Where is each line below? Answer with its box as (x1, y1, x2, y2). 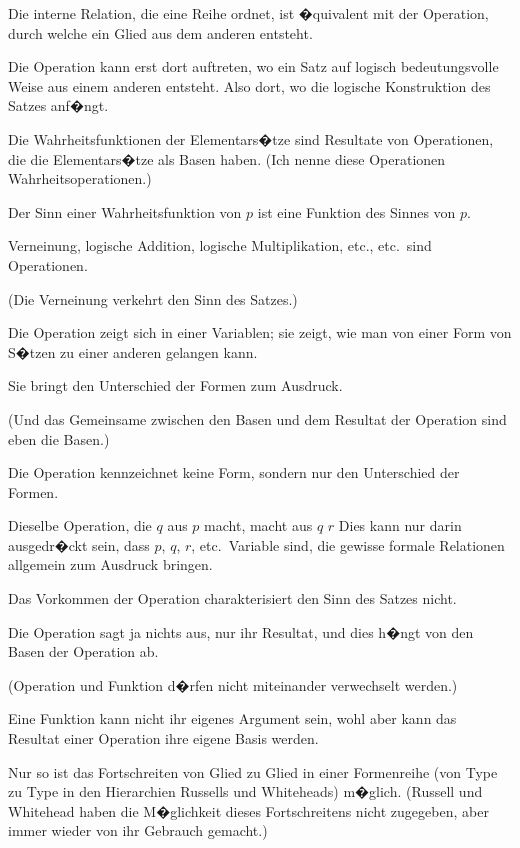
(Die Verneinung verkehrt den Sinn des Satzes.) (8, 288, 298, 309)
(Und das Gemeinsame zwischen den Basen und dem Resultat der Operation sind (8, 408, 507, 429)
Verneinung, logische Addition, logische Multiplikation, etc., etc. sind (8, 235, 432, 256)
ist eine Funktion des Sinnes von (257, 201, 456, 222)
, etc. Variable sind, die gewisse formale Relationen (191, 534, 505, 555)
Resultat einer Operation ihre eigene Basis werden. (8, 728, 319, 749)
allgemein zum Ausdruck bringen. (8, 554, 213, 575)
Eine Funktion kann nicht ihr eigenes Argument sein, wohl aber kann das (8, 708, 457, 729)
